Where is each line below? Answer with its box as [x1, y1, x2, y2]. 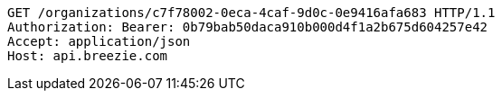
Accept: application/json [7, 34, 191, 49]
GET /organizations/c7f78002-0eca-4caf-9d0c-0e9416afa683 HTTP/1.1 [7, 5, 496, 20]
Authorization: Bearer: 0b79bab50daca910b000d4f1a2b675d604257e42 [7, 20, 488, 34]
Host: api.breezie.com [7, 49, 168, 63]
